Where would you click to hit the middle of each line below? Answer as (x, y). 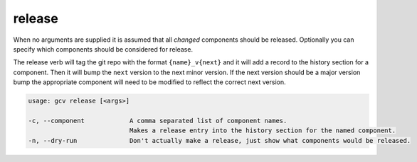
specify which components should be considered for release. (103, 49)
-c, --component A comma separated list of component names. (158, 121)
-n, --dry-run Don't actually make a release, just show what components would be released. (220, 140)
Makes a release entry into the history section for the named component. (263, 131)
